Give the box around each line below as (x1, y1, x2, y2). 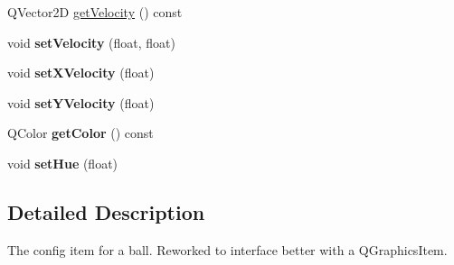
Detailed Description (7, 197, 205, 225)
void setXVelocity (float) (7, 63, 155, 82)
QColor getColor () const (7, 123, 154, 142)
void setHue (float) (7, 153, 118, 172)
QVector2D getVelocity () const (7, 3, 183, 21)
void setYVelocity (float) (7, 93, 155, 112)
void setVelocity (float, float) (7, 32, 176, 51)
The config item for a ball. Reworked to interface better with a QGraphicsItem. (7, 240, 448, 259)
